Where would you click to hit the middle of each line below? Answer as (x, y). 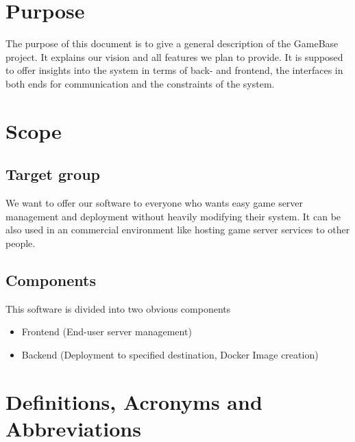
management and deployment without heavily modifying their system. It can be (173, 216)
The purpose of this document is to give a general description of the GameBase (172, 43)
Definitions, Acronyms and (134, 401)
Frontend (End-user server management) (107, 331)
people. (21, 243)
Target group (53, 174)
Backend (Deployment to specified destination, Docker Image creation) (170, 354)
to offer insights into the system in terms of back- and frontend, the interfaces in (174, 70)
